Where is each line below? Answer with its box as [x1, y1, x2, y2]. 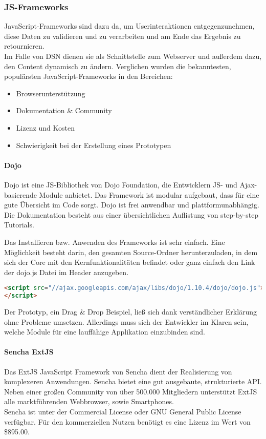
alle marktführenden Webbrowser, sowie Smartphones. [4, 396, 174, 407]
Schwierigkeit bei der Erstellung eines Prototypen [16, 139, 171, 150]
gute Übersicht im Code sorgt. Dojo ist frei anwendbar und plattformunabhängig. [4, 199, 259, 210]
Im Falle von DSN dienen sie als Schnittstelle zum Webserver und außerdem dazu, [4, 51, 262, 61]
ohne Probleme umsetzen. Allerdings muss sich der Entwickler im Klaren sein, [4, 316, 249, 327]
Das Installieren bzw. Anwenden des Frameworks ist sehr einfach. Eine [4, 236, 225, 247]
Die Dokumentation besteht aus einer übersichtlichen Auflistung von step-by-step [4, 209, 259, 220]
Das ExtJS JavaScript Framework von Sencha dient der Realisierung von [4, 366, 232, 377]
